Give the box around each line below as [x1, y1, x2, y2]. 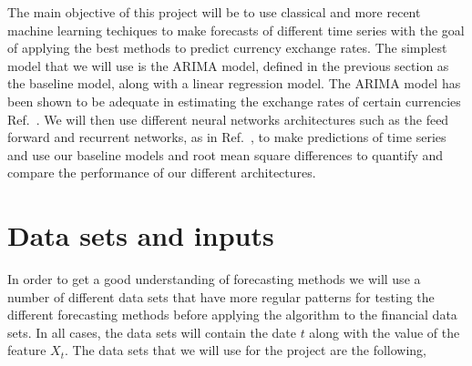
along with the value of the [309, 322, 460, 341]
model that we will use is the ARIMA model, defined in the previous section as [7, 56, 449, 75]
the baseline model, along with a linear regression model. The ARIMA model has [7, 74, 461, 93]
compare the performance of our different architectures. [7, 163, 316, 182]
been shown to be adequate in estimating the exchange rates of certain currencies [7, 91, 461, 110]
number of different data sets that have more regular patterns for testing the [7, 287, 435, 306]
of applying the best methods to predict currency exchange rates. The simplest [7, 38, 447, 57]
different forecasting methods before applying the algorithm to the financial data [7, 305, 457, 324]
